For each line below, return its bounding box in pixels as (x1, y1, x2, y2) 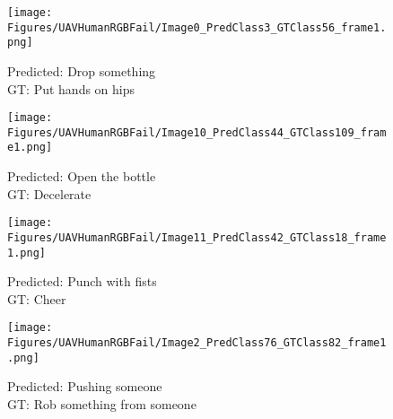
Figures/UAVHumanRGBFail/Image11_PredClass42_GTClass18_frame (7, 231, 387, 244)
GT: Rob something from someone (7, 395, 196, 414)
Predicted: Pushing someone (7, 377, 162, 396)
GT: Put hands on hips (7, 79, 135, 98)
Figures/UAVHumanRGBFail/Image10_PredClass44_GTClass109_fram (7, 126, 387, 139)
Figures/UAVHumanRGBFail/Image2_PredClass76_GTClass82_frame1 (7, 336, 387, 350)
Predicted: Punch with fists (7, 272, 157, 291)
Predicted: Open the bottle (7, 167, 156, 186)
